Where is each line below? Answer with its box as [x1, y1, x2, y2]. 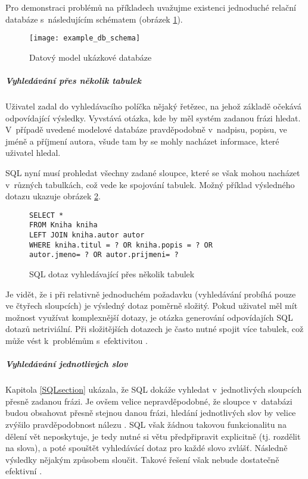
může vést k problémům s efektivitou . [5, 334, 148, 346]
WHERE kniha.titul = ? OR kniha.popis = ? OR [29, 240, 213, 249]
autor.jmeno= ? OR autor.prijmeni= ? [29, 251, 179, 259]
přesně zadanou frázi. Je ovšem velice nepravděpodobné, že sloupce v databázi [5, 395, 293, 407]
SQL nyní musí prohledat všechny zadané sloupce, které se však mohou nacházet [5, 166, 300, 179]
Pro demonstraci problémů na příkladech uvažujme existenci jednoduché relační [5, 1, 296, 13]
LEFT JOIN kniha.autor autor [29, 231, 145, 240]
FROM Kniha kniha [29, 221, 98, 230]
